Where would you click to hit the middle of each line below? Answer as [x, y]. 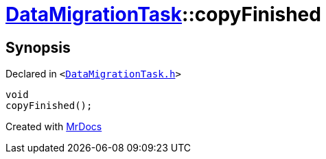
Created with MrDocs [54, 127]
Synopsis [38, 47]
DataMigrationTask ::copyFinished [163, 14]
